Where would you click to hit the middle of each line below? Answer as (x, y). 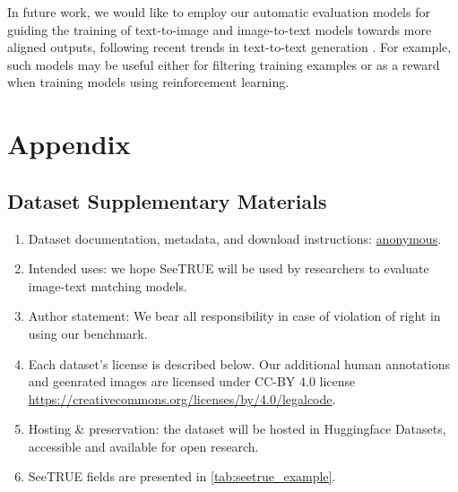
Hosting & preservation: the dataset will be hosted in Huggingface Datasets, (237, 429)
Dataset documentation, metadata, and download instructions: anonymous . (235, 238)
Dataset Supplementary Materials (167, 200)
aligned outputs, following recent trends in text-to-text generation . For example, (229, 47)
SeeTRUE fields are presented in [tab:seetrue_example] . (182, 476)
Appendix (69, 144)
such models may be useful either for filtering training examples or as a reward (224, 64)
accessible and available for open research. (143, 446)
